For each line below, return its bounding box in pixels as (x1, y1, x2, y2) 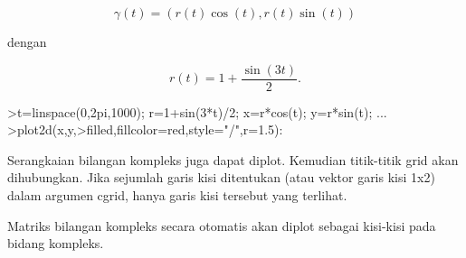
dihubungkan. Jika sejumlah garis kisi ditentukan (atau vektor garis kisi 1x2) (7, 168, 435, 187)
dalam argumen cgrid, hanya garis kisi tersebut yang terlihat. (7, 186, 347, 205)
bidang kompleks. (7, 234, 104, 253)
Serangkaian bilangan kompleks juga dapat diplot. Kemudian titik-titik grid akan (7, 150, 459, 169)
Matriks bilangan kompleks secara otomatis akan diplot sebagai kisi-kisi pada (7, 216, 436, 235)
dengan (7, 32, 47, 51)
